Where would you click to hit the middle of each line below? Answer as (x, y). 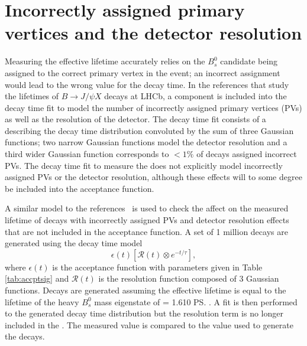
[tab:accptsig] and (37, 278)
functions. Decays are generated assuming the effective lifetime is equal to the (146, 290)
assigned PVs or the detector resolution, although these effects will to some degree (153, 177)
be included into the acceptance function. (80, 188)
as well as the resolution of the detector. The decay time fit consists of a (135, 119)
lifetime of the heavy (42, 301)
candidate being (249, 61)
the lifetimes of (32, 96)
